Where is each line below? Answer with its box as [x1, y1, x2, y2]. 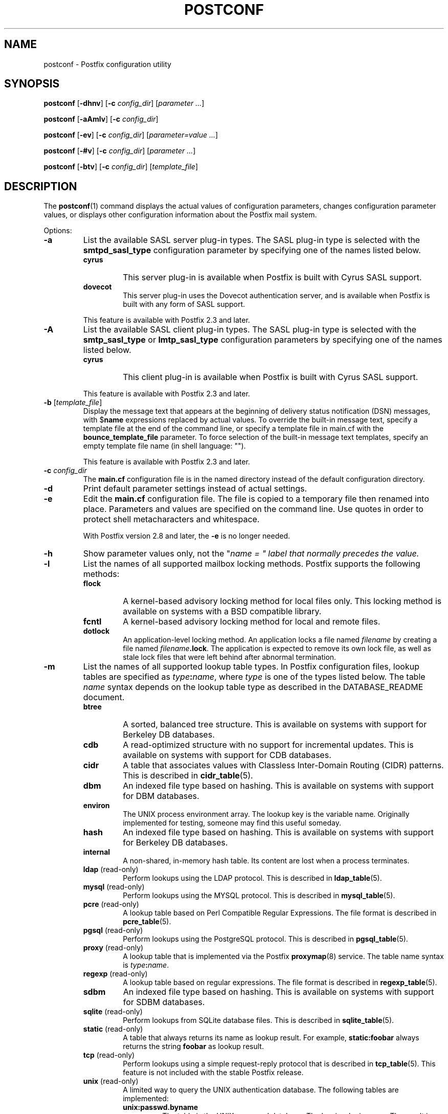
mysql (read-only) [83, 882, 145, 892]
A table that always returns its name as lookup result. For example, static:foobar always [123, 1033, 419, 1042]
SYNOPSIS [4, 77, 60, 91]
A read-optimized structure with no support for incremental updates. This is [123, 740, 414, 750]
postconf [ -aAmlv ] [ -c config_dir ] [43, 115, 159, 124]
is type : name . [123, 961, 169, 970]
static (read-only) [83, 1024, 143, 1034]
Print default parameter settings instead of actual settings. [83, 483, 307, 494]
